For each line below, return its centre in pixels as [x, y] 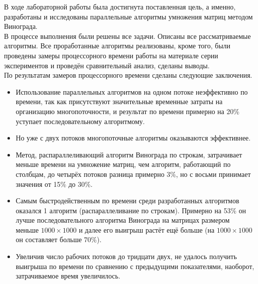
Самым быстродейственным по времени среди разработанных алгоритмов [128, 201]
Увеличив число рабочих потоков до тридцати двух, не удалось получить [126, 256]
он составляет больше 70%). [59, 239]
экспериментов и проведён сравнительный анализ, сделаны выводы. [107, 65]
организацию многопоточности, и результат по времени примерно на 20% [128, 111]
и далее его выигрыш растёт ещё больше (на [147, 229]
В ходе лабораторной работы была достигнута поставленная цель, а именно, [120, 6]
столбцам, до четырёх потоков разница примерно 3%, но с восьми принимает [133, 174]
